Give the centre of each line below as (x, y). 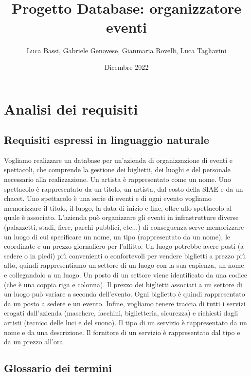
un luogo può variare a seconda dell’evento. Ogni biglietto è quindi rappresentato (125, 294)
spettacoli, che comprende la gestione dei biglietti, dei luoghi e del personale (117, 169)
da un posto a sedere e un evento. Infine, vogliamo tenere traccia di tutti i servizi (125, 303)
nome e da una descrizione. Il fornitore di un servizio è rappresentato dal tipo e (122, 332)
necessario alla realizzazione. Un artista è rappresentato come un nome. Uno (117, 179)
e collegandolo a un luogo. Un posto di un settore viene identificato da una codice (125, 275)
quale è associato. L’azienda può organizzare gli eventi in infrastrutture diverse (121, 217)
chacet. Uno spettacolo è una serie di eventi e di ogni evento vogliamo (108, 198)
